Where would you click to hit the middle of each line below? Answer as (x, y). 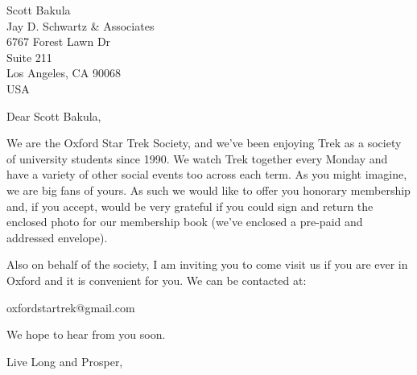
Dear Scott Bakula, (54, 115)
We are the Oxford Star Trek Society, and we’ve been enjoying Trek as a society (204, 143)
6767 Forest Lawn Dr (59, 41)
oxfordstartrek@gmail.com (71, 307)
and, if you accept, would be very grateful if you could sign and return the (190, 206)
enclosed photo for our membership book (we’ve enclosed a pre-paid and (185, 222)
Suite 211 (29, 57)
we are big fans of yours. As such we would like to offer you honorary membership (208, 190)
